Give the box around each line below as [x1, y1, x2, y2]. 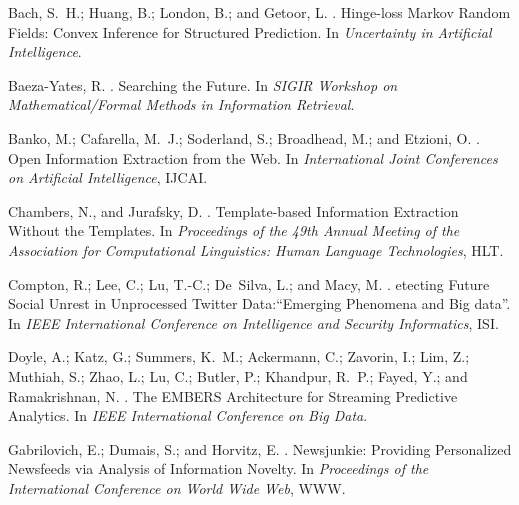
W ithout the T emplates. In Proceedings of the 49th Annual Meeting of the [8, 220, 460, 241]
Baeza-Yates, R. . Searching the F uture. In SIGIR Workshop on [8, 74, 398, 95]
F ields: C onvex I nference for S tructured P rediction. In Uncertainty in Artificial [8, 21, 492, 42]
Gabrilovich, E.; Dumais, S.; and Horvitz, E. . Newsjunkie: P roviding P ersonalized [8, 438, 512, 459]
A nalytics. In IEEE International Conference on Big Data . [8, 405, 368, 426]
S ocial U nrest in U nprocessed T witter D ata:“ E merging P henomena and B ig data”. [8, 293, 511, 314]
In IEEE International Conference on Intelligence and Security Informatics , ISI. [8, 312, 499, 333]
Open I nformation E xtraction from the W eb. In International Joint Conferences [8, 147, 498, 168]
